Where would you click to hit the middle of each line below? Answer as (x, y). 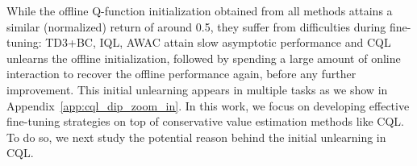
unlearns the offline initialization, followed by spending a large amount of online (204, 58)
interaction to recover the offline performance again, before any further (181, 74)
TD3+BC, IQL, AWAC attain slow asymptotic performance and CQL (218, 42)
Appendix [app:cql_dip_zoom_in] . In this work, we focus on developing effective (208, 105)
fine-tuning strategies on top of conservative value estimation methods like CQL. (205, 121)
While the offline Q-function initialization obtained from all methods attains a (200, 10)
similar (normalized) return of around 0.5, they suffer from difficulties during (196, 26)
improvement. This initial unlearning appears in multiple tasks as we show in (197, 89)
